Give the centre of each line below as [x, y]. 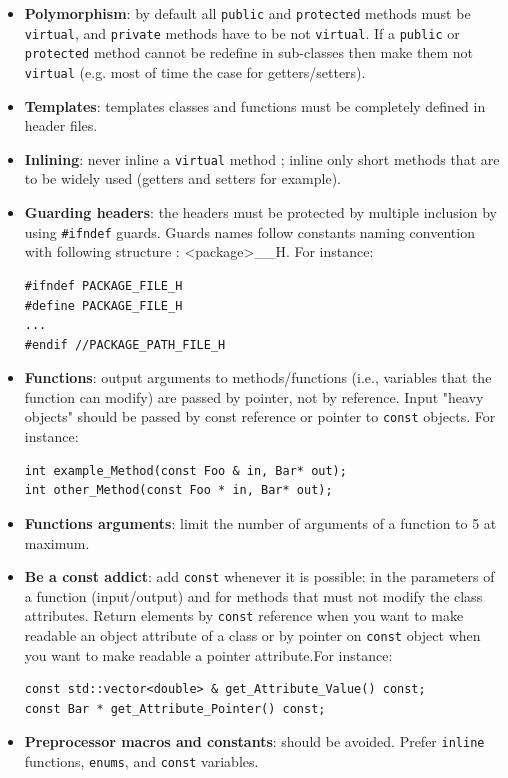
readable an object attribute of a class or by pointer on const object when [252, 635]
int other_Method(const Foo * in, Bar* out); [178, 490]
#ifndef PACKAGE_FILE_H [103, 285]
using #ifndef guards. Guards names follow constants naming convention [249, 231]
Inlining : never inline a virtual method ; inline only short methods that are [262, 158]
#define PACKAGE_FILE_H [103, 305]
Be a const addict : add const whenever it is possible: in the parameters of [259, 576]
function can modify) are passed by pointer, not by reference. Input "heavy [254, 396]
